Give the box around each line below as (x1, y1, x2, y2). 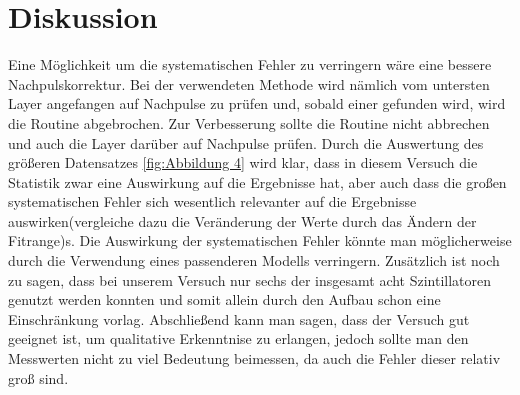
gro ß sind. (8, 367, 69, 388)
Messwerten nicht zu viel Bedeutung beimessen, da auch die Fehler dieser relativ (8, 348, 501, 369)
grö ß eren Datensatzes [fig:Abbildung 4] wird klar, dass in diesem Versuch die (8, 152, 478, 173)
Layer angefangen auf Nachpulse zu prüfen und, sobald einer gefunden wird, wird (8, 93, 506, 114)
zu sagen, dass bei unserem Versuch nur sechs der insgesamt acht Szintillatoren (8, 269, 492, 290)
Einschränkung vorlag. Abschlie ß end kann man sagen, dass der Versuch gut (8, 308, 470, 329)
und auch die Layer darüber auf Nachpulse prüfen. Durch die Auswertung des (8, 132, 484, 153)
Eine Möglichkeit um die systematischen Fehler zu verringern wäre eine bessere (8, 54, 492, 75)
